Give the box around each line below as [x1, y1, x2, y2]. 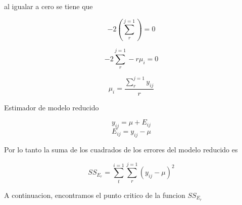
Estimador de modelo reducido [4, 102, 99, 112]
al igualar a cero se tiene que [4, 1, 93, 11]
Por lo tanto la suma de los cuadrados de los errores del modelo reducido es [4, 144, 238, 154]
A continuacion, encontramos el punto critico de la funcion [4, 189, 185, 200]
